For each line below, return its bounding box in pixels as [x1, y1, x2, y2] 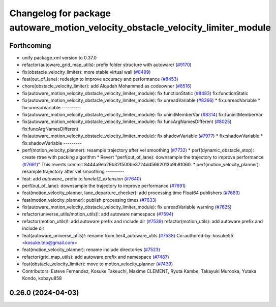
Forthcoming [9, 41, 51, 50]
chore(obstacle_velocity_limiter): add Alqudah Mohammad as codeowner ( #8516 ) [22, 83, 192, 89]
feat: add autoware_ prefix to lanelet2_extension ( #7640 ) [22, 175, 142, 181]
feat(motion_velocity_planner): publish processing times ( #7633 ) [22, 197, 157, 203]
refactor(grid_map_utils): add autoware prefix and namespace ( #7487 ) [22, 254, 170, 260]
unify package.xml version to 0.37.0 [22, 54, 97, 60]
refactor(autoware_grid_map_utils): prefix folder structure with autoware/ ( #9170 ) [22, 62, 192, 68]
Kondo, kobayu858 [22, 275, 62, 281]
